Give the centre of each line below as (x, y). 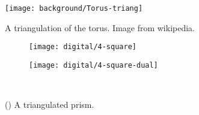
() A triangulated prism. (50, 105)
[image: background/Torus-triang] (74, 8)
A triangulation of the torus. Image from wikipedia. (100, 27)
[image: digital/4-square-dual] (93, 65)
